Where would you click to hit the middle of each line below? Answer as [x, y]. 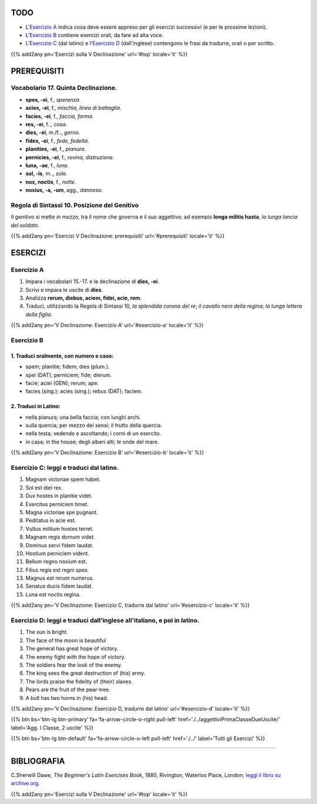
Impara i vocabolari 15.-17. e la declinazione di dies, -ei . [92, 281]
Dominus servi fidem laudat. [60, 545]
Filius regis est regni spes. [57, 570]
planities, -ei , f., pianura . [56, 149]
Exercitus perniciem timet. [57, 504]
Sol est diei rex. [44, 487]
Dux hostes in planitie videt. [59, 496]
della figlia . [39, 314]
